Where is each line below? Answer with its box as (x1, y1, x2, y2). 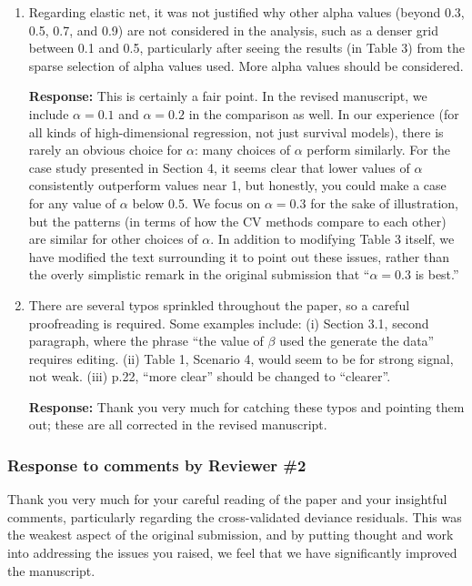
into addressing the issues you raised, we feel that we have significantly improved (7, 543, 457, 562)
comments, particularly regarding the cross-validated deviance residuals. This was (7, 507, 462, 526)
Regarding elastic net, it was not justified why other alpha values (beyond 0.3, (28, 3, 465, 21)
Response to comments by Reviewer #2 (7, 453, 306, 476)
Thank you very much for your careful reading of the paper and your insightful (7, 490, 447, 509)
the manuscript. (7, 561, 95, 580)
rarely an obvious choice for (28, 140, 183, 159)
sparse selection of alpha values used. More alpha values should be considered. (28, 56, 464, 75)
